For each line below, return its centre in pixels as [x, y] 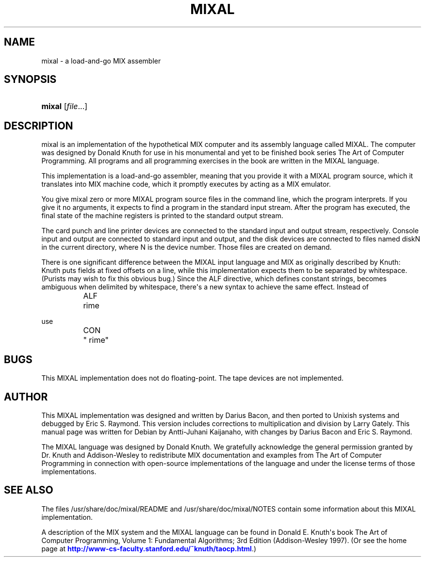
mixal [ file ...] [65, 106]
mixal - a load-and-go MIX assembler [101, 61]
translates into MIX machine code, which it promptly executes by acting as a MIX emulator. [186, 184]
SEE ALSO [29, 490]
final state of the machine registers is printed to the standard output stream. [162, 216]
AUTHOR [26, 397]
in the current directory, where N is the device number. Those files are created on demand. [187, 247]
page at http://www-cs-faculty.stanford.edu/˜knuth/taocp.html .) [149, 548]
